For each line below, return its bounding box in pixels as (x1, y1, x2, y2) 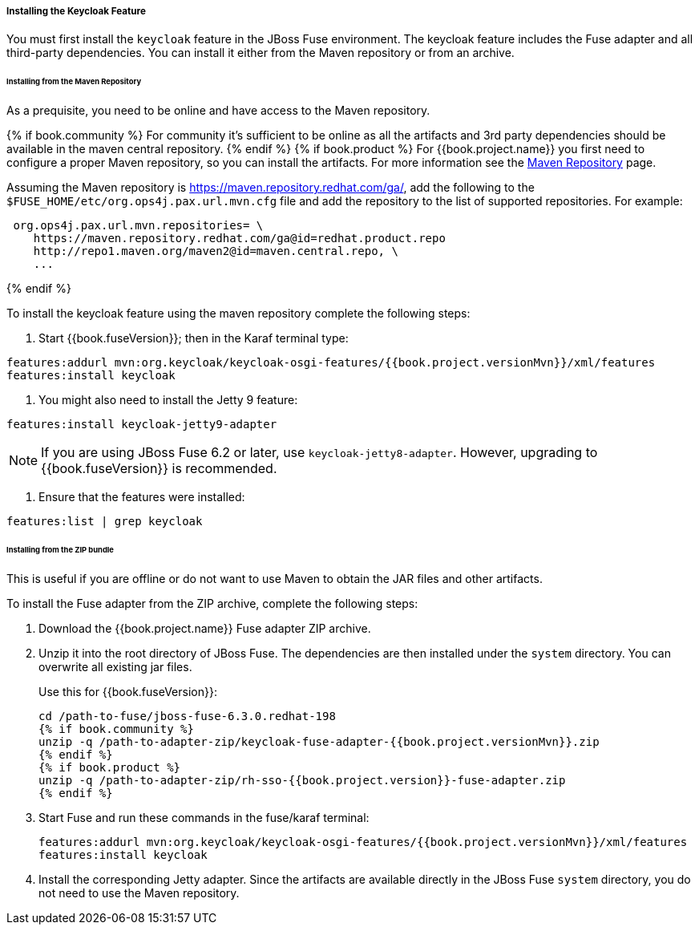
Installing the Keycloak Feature (6, 6, 146, 17)
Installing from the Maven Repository (6, 77, 142, 87)
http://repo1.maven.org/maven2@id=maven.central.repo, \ (33, 245, 398, 258)
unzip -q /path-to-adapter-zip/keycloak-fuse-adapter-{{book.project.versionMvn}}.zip (38, 735, 600, 748)
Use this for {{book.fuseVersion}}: (38, 684, 217, 698)
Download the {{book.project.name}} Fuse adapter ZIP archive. (38, 621, 371, 635)
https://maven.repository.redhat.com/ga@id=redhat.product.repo (33, 232, 446, 245)
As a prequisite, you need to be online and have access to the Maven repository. (6, 103, 430, 118)
